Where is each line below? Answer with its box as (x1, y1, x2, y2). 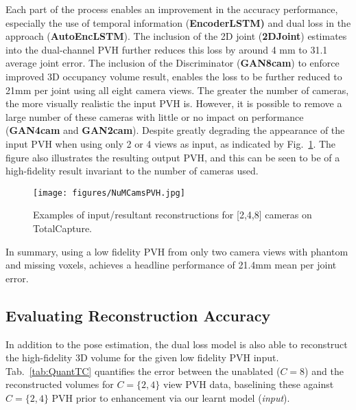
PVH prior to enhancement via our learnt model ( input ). (51, 390, 290, 405)
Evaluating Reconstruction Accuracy (5, 304, 271, 326)
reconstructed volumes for (5, 377, 114, 391)
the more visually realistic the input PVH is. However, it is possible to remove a (5, 96, 342, 111)
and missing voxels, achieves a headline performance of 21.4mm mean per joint (5, 258, 337, 272)
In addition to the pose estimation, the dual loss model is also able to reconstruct (5, 337, 348, 351)
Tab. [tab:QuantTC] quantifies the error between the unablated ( (5, 363, 281, 378)
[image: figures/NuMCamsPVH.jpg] (33, 187, 185, 198)
